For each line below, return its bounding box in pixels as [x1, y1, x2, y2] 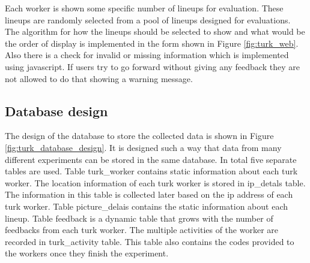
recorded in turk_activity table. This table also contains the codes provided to [5, 235, 294, 247]
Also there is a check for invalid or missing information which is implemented [5, 49, 289, 61]
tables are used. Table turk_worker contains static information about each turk [5, 165, 298, 177]
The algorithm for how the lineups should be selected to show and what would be [5, 25, 305, 38]
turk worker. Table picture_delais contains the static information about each [5, 199, 288, 212]
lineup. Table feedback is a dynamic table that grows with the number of [5, 211, 273, 224]
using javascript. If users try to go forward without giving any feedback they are [5, 60, 300, 72]
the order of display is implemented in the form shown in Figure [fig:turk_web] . [5, 37, 299, 49]
